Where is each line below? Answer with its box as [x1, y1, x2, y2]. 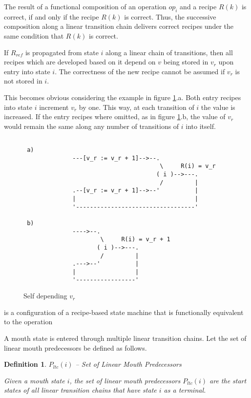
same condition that [4, 30, 64, 41]
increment [39, 102, 69, 112]
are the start [209, 375, 247, 385]
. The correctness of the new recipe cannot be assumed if [55, 66, 225, 76]
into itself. [186, 121, 216, 131]
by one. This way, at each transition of [79, 102, 194, 112]
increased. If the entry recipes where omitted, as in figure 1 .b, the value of [4, 111, 226, 122]
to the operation [4, 316, 53, 327]
